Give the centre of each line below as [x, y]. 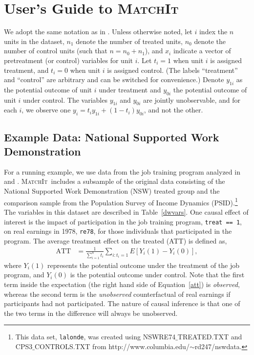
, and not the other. [173, 110]
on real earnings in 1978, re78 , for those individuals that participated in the [118, 231]
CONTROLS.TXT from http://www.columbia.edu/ [112, 346]
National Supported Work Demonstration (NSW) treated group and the [112, 191]
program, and [24, 275]
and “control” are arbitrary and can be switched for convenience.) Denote [114, 79]
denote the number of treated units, [129, 41]
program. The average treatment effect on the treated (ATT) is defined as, [116, 240]
